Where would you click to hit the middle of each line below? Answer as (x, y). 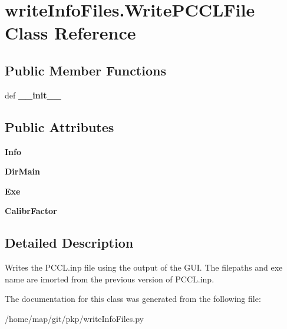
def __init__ (33, 95)
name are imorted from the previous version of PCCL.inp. (110, 279)
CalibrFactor (31, 211)
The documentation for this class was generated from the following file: (133, 299)
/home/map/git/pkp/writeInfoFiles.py (75, 318)
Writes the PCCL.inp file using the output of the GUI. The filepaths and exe (144, 267)
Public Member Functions (85, 70)
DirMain (22, 171)
